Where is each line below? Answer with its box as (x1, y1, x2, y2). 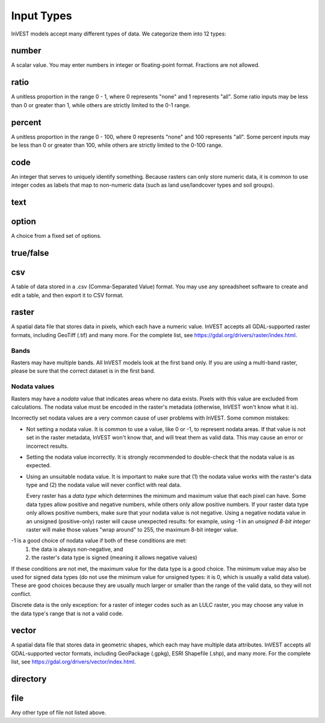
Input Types (11, 9, 72, 22)
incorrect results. (26, 442, 69, 450)
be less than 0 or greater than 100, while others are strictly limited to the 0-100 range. (11, 141, 223, 149)
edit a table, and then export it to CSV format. (11, 291, 124, 299)
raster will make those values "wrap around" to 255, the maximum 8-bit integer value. (26, 526, 239, 533)
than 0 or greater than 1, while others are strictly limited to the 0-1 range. (11, 101, 191, 108)
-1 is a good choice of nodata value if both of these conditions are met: (11, 537, 187, 544)
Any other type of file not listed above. (11, 709, 107, 716)
